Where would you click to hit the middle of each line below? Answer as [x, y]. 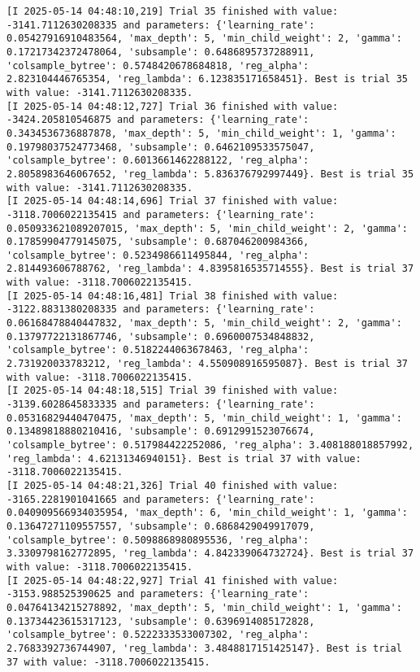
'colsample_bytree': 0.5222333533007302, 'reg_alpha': [158, 635]
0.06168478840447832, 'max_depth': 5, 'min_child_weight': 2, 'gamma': [204, 323]
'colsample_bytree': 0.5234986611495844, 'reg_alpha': [158, 255]
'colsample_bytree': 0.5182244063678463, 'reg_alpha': [158, 350]
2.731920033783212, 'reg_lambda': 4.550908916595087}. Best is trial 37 [207, 364]
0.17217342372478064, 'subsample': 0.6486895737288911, [161, 52]
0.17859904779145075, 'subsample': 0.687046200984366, [158, 242]
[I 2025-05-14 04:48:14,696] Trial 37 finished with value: [173, 201]
